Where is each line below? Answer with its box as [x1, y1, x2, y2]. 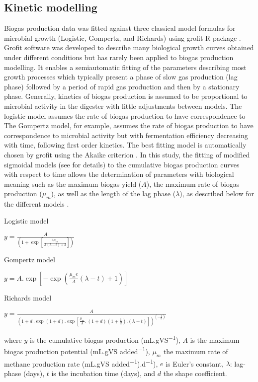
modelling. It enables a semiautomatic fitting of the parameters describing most [4, 62, 247, 72]
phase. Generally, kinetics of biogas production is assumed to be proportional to [4, 91, 248, 101]
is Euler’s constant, [166, 358, 224, 369]
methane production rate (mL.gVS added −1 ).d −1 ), [4, 357, 158, 369]
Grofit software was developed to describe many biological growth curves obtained [4, 42, 254, 53]
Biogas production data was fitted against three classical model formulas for [4, 23, 236, 33]
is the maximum [190, 334, 240, 345]
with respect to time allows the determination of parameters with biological [4, 169, 234, 179]
